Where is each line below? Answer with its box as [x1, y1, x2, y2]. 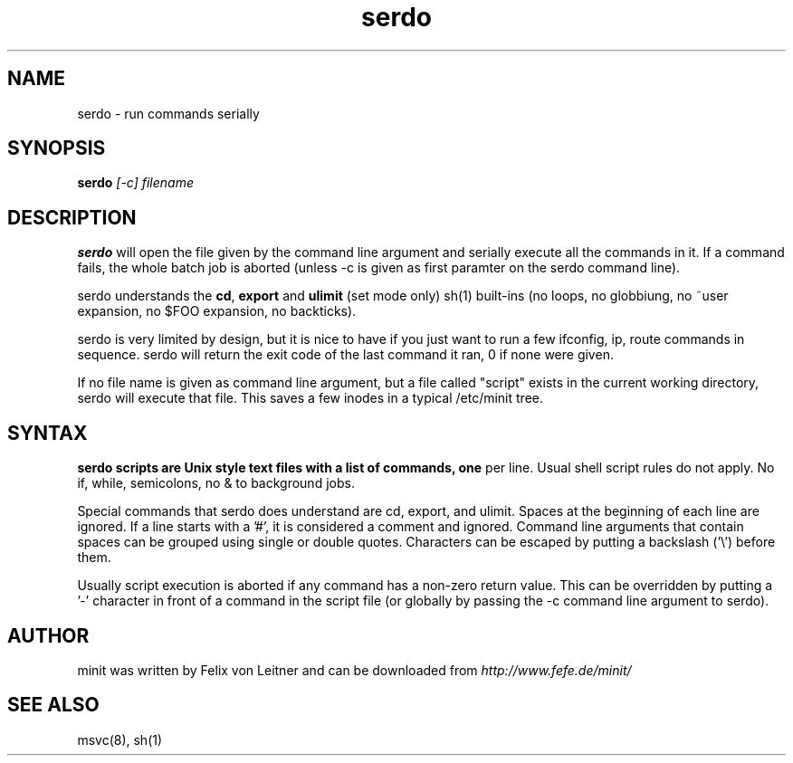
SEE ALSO [7, 693, 100, 717]
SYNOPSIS [7, 137, 106, 160]
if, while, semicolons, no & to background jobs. [77, 475, 355, 491]
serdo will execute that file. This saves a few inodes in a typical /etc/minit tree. [77, 390, 544, 406]
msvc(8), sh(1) [77, 731, 163, 748]
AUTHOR [7, 624, 90, 647]
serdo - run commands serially [77, 105, 260, 121]
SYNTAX [7, 421, 88, 444]
